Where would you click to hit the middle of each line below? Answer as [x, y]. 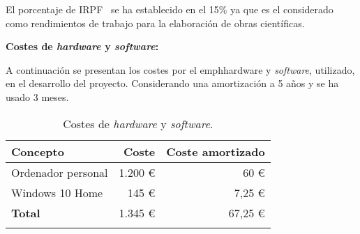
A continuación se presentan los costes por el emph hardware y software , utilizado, [180, 69]
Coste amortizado [216, 151]
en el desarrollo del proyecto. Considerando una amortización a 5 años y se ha [172, 83]
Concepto [38, 151]
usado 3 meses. [37, 96]
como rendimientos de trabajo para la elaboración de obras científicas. [155, 23]
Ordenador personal [60, 172]
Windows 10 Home [57, 192]
